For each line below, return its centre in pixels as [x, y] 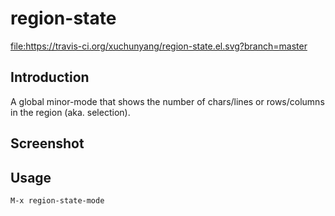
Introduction [50, 77]
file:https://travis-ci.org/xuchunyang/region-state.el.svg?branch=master [159, 46]
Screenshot [47, 143]
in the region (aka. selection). [70, 112]
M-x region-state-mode [57, 200]
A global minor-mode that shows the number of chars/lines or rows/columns [167, 101]
